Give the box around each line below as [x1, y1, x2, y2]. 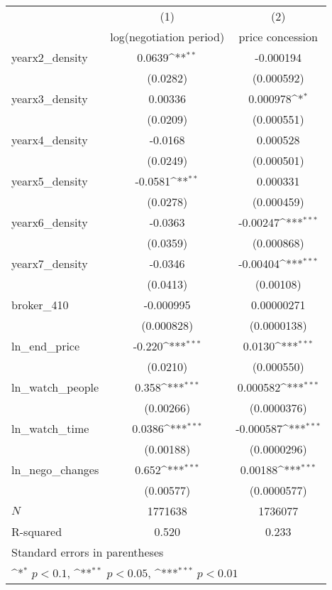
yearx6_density [11, 214, 88, 230]
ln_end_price [11, 338, 80, 354]
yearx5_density [11, 173, 88, 189]
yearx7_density [11, 255, 88, 272]
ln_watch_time [11, 420, 89, 436]
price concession [238, 28, 318, 45]
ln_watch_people [11, 379, 99, 395]
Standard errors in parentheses [11, 544, 164, 560]
